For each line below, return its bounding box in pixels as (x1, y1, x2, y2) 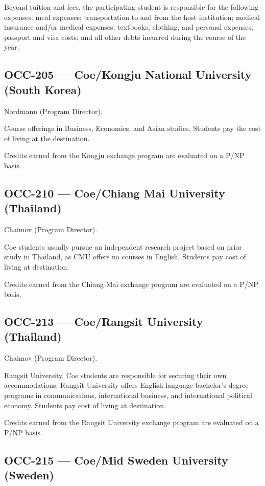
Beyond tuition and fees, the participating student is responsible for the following (4, 2, 259, 12)
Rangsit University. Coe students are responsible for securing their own (4, 369, 227, 380)
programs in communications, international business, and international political (4, 390, 252, 401)
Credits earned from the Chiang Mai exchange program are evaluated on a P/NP (4, 278, 258, 289)
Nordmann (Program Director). (4, 105, 103, 116)
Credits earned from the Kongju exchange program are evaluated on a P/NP (4, 150, 245, 161)
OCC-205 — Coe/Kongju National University (4, 67, 252, 82)
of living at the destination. (4, 132, 90, 143)
